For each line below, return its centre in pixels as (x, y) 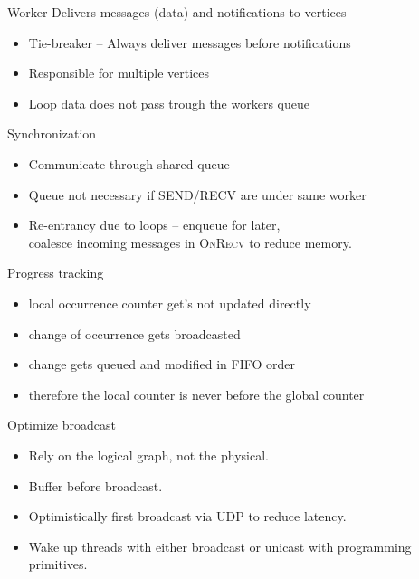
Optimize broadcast (62, 425)
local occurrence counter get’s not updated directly (170, 303)
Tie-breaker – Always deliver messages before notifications (190, 42)
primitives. (58, 564)
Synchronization (52, 133)
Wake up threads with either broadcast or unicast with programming (220, 546)
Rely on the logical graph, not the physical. (148, 455)
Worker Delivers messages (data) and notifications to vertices (177, 12)
